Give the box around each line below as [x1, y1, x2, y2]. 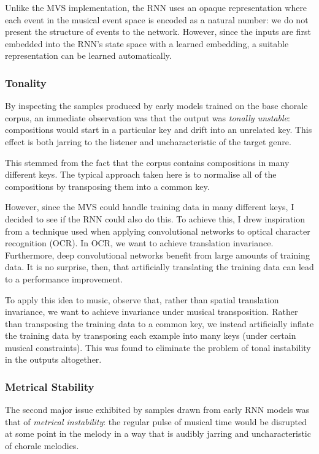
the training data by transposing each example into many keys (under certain [5, 329, 296, 342]
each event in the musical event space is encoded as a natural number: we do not [5, 13, 309, 26]
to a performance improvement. [5, 272, 123, 285]
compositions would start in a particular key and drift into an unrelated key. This [5, 123, 312, 136]
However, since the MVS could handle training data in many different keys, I [5, 200, 294, 213]
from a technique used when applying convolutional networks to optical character [5, 224, 310, 237]
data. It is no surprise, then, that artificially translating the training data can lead [5, 260, 314, 273]
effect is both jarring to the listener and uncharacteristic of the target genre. [5, 135, 291, 148]
